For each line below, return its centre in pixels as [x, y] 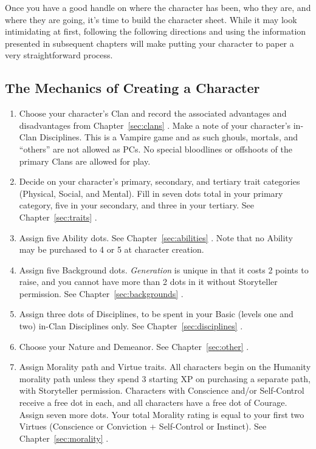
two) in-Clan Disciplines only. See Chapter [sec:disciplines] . [131, 326]
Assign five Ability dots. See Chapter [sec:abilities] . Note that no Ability [156, 237]
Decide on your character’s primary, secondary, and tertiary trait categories [160, 181]
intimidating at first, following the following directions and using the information [156, 31]
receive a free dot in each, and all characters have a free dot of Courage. [153, 403]
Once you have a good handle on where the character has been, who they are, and [158, 7]
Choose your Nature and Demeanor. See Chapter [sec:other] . [134, 346]
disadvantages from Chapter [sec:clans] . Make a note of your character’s [155, 125]
